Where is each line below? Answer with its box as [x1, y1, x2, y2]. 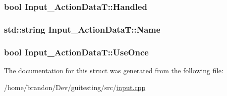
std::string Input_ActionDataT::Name [4, 23, 161, 35]
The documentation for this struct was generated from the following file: [4, 65, 224, 75]
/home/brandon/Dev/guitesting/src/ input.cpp [4, 82, 146, 92]
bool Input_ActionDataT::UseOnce [4, 46, 149, 58]
